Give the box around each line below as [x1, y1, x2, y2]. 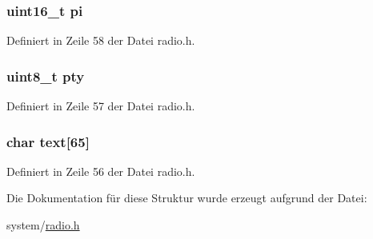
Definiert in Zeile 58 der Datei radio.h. [6, 32, 195, 49]
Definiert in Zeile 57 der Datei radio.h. [6, 98, 195, 114]
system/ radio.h [6, 217, 80, 233]
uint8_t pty [6, 66, 85, 86]
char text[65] [6, 131, 90, 151]
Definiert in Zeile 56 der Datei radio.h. [6, 162, 195, 179]
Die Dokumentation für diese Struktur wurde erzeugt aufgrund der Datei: [6, 189, 367, 206]
